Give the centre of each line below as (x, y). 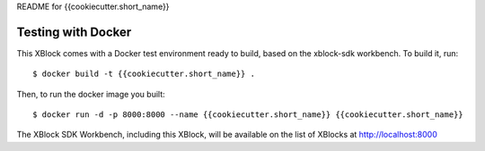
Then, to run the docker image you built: (91, 94)
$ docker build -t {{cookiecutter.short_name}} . (144, 74)
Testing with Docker (74, 32)
